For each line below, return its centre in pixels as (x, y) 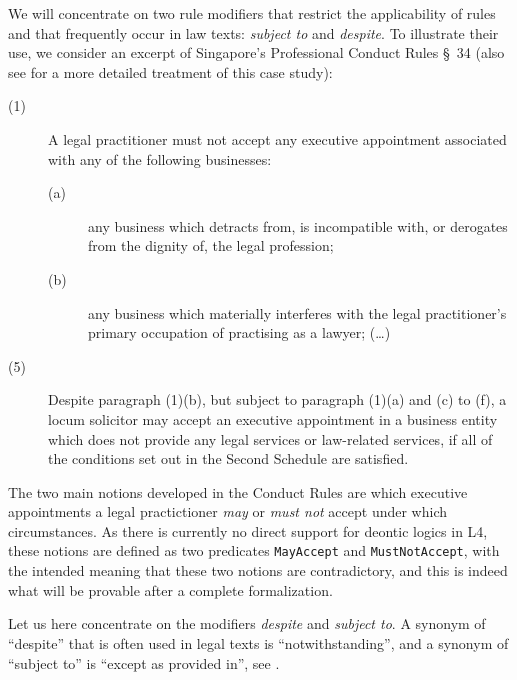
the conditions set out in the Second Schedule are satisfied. (228, 458)
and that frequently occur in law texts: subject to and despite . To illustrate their (253, 32)
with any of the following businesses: (160, 158)
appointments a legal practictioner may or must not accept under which (228, 511)
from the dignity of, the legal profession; (211, 245)
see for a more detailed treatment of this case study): (170, 71)
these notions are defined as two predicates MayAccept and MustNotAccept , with (254, 550)
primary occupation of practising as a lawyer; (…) (239, 332)
